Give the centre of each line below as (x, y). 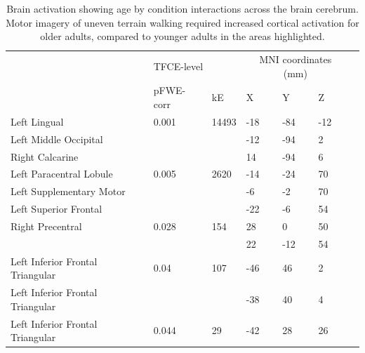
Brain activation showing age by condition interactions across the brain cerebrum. (182, 8)
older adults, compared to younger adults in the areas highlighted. (182, 36)
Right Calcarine (45, 156)
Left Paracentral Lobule (62, 174)
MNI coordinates (296, 59)
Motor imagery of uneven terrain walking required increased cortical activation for (182, 22)
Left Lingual (37, 121)
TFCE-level (178, 66)
